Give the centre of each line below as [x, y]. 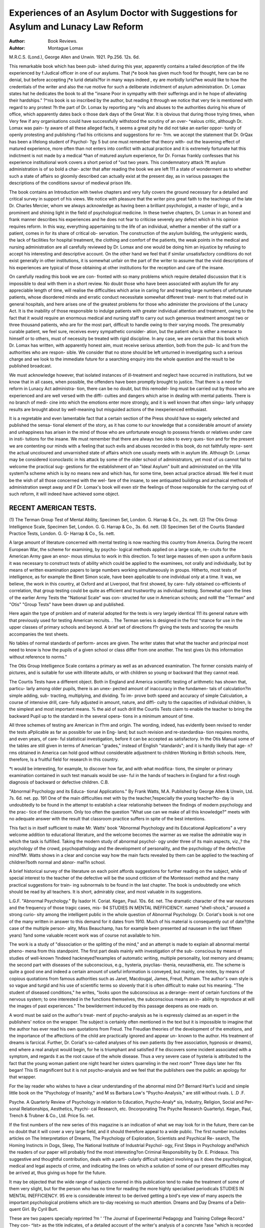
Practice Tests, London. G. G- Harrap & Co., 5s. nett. [62, 533]
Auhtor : [17, 48]
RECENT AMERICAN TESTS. [53, 508]
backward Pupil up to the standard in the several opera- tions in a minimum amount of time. [101, 716]
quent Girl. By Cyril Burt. [34, 1209]
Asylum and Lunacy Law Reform [76, 27]
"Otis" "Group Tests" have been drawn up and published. [67, 604]
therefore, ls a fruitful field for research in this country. [64, 759]
